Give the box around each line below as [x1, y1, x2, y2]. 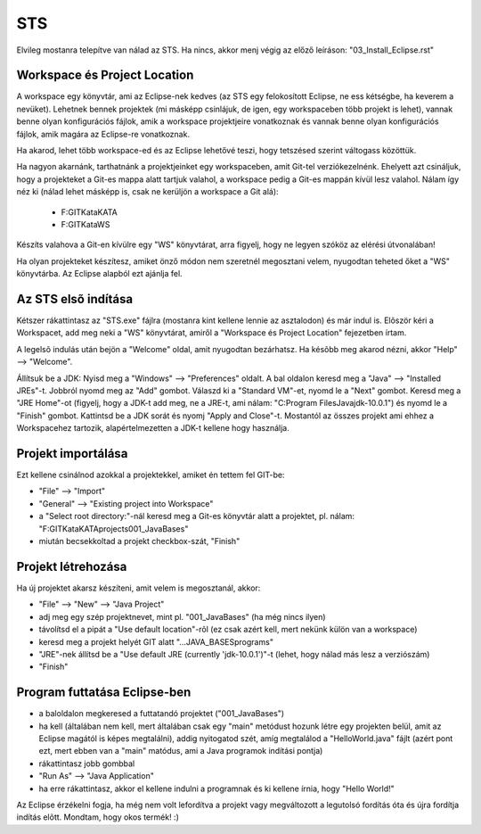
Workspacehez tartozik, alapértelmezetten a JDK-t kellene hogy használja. [16, 423, 289, 434]
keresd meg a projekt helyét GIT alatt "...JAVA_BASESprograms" [38, 636, 273, 647]
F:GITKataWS [61, 219, 110, 229]
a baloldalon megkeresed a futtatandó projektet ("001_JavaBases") [38, 708, 285, 719]
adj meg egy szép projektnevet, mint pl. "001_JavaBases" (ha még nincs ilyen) [38, 611, 326, 622]
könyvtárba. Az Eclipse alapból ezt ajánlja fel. [16, 268, 183, 279]
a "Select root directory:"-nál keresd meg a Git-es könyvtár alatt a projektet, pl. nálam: [38, 511, 355, 522]
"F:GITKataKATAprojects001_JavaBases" [38, 523, 189, 534]
